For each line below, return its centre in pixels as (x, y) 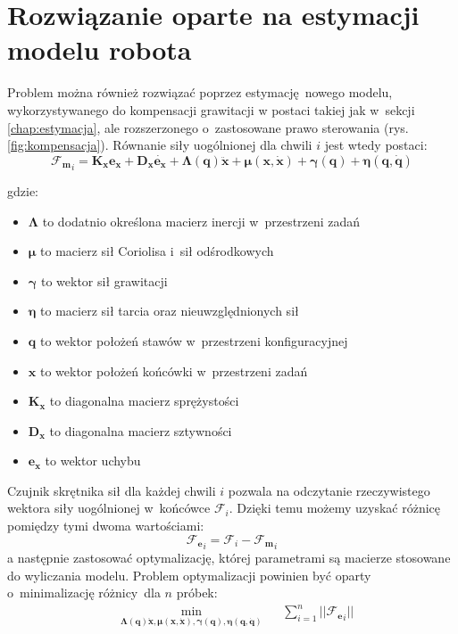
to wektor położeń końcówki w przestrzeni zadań (174, 371)
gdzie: (23, 190)
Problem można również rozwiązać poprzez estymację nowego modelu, (200, 92)
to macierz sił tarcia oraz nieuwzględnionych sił (170, 311)
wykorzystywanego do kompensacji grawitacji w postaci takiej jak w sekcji (211, 109)
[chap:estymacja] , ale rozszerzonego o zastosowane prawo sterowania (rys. (208, 127)
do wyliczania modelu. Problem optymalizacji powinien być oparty (189, 575)
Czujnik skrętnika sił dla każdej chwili (112, 490)
